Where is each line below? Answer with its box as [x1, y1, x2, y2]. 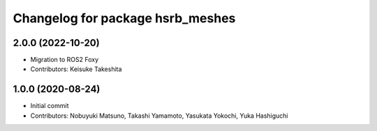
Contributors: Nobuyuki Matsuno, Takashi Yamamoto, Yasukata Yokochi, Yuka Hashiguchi [30, 111, 288, 120]
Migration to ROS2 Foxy [30, 56, 99, 64]
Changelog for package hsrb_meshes [13, 10, 236, 26]
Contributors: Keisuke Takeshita [30, 65, 122, 73]
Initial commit [30, 102, 69, 110]
